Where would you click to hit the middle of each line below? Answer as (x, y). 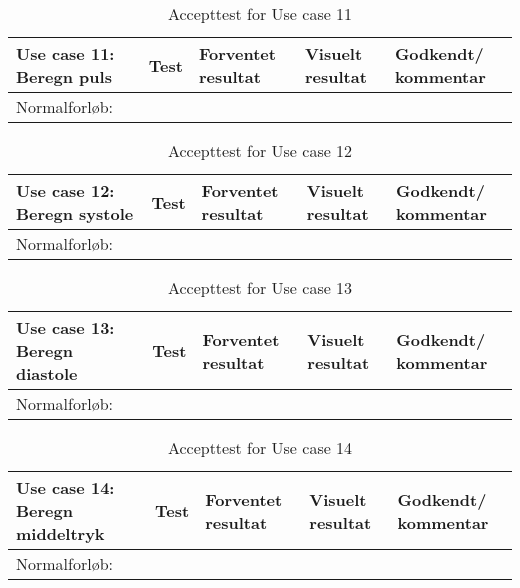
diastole (47, 373)
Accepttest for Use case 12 (260, 150)
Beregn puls (64, 76)
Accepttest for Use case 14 (260, 447)
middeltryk (60, 533)
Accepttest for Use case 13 (260, 287)
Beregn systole (75, 213)
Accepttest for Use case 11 (260, 13)
